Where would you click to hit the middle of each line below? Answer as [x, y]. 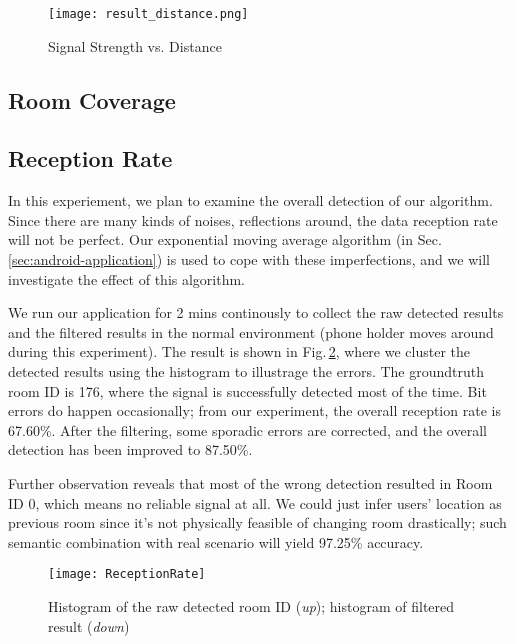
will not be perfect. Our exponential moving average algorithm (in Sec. [225, 239]
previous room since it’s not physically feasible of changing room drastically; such [257, 522]
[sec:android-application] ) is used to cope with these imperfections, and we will [249, 259]
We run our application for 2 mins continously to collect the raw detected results [256, 312]
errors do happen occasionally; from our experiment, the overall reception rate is [254, 410]
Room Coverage [92, 99]
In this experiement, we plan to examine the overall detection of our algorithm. [250, 200]
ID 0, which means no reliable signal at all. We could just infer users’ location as [255, 502]
